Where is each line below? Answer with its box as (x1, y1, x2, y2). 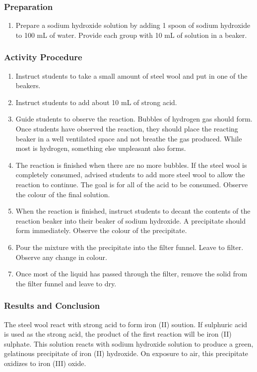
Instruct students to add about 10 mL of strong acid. (15, 97, 177, 107)
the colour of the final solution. (15, 189, 110, 199)
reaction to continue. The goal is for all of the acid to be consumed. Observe (15, 179, 248, 189)
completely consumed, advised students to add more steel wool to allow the (15, 169, 245, 180)
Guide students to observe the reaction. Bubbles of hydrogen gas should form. (15, 114, 253, 124)
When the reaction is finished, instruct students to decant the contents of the (15, 206, 251, 216)
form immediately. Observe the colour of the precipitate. (15, 225, 187, 236)
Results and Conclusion (4, 299, 100, 312)
